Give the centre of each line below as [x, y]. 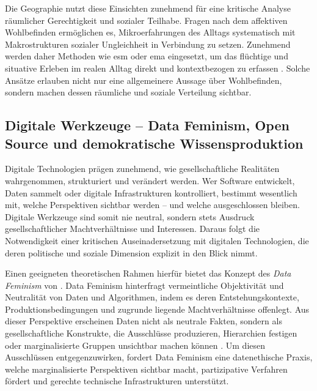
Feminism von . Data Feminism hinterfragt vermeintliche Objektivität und [144, 285]
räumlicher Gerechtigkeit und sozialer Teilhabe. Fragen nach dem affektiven [146, 20]
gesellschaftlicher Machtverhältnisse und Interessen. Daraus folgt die [132, 229]
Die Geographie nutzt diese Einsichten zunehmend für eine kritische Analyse [148, 8]
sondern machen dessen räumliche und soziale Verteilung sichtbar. [128, 92]
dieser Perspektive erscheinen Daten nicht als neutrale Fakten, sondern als [144, 321]
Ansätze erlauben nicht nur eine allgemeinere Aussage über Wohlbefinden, [144, 80]
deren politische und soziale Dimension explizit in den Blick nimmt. [131, 252]
